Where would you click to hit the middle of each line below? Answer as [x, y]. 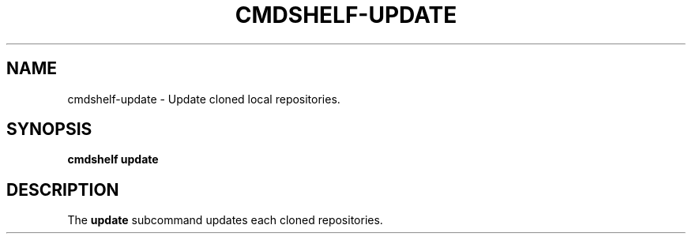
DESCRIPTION [63, 189]
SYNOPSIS [49, 129]
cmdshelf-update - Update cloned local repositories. [204, 99]
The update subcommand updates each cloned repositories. [225, 220]
